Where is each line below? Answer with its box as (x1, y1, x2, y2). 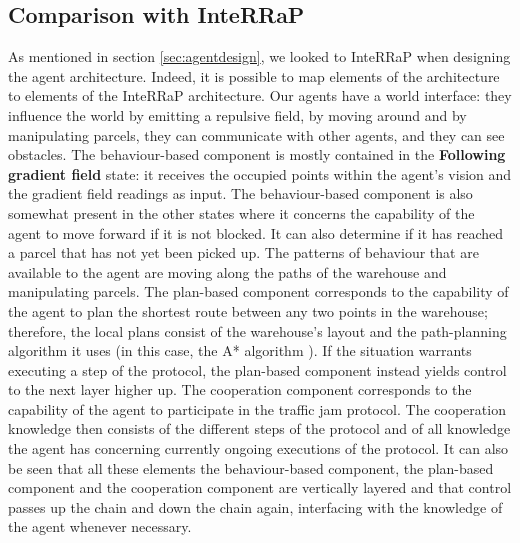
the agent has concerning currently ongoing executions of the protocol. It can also (8, 438, 509, 459)
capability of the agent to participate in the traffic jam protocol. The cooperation (8, 398, 506, 419)
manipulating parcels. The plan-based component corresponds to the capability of (8, 281, 509, 302)
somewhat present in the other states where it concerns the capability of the (8, 202, 475, 223)
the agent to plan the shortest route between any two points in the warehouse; (8, 300, 488, 321)
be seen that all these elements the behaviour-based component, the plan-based (8, 457, 494, 478)
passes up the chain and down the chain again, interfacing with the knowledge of (8, 496, 503, 517)
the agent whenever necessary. (8, 516, 192, 537)
